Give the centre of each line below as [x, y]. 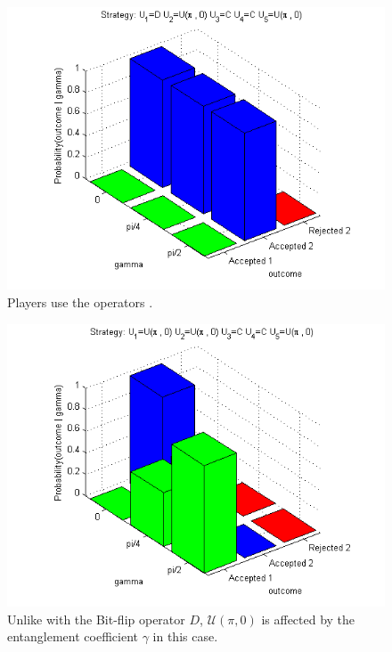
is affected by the [308, 619]
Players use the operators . [80, 302]
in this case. [185, 636]
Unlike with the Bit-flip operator [96, 619]
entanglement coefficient [73, 636]
